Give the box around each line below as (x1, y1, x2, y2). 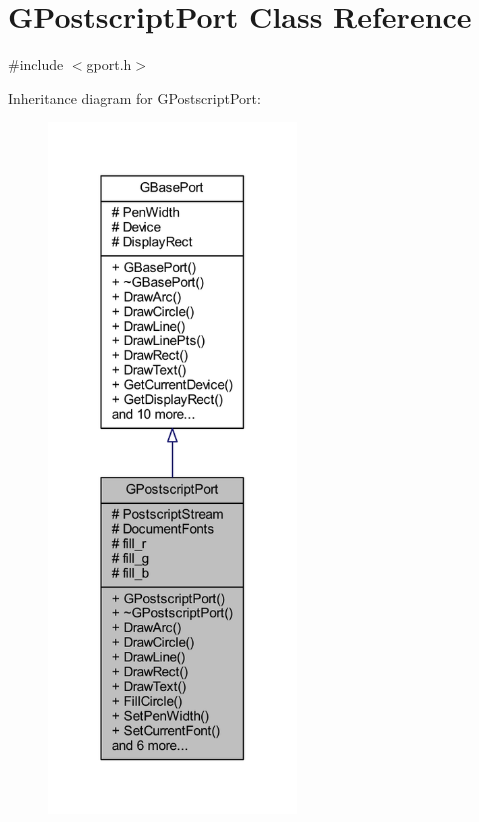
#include (8, 54, 64, 75)
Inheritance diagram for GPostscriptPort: (8, 87, 261, 108)
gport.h (86, 54, 132, 75)
